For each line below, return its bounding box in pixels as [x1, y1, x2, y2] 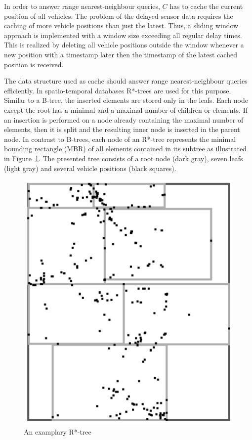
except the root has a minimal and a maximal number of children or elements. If [4, 104, 248, 115]
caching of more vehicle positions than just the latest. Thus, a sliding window [4, 20, 239, 31]
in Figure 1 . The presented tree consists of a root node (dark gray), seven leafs [4, 153, 243, 163]
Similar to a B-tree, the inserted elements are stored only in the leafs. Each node [4, 95, 248, 105]
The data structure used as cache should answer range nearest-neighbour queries [4, 76, 248, 86]
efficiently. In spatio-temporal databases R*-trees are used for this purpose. [4, 85, 231, 95]
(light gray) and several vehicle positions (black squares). [4, 163, 176, 173]
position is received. [4, 59, 64, 69]
